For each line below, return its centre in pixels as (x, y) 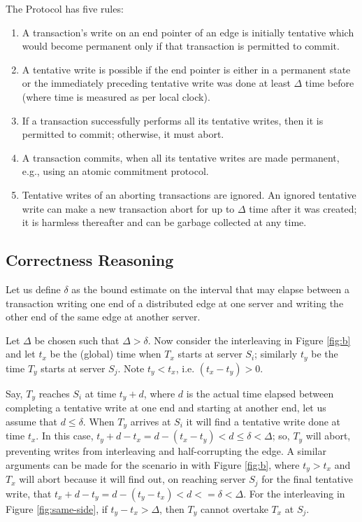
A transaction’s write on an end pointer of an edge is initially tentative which (188, 32)
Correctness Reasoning (90, 260)
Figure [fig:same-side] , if (57, 508)
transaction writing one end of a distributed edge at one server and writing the (175, 303)
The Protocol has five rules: (65, 8)
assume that (32, 421)
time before (330, 83)
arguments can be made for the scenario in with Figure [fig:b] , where (153, 464)
